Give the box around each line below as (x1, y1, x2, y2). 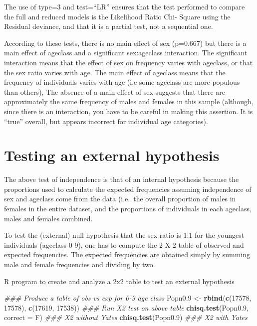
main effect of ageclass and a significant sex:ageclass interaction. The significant (4, 47, 248, 58)
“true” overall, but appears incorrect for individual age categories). (4, 116, 208, 126)
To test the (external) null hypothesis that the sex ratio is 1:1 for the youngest (4, 230, 245, 240)
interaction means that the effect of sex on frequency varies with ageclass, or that (4, 57, 253, 67)
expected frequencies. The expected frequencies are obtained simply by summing (4, 249, 251, 260)
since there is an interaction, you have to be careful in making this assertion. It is (4, 106, 253, 116)
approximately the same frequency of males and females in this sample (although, (4, 96, 254, 107)
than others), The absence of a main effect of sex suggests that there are (4, 86, 226, 97)
